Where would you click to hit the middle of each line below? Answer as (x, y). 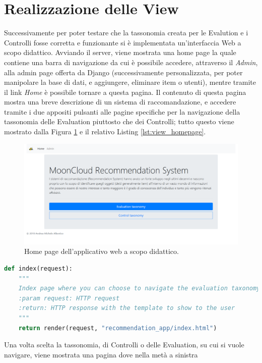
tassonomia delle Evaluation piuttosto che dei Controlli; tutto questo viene (119, 121)
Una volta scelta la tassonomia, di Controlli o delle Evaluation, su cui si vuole (124, 345)
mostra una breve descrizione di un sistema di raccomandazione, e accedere (120, 102)
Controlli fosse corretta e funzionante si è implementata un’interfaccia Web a (123, 42)
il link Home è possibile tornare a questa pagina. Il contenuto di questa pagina (125, 92)
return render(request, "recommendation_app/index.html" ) (118, 328)
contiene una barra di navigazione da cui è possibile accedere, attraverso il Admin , (131, 62)
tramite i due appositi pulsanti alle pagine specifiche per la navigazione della (122, 111)
